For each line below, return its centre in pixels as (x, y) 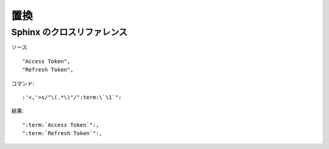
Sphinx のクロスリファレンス (69, 32)
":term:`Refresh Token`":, (62, 134)
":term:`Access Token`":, (61, 125)
